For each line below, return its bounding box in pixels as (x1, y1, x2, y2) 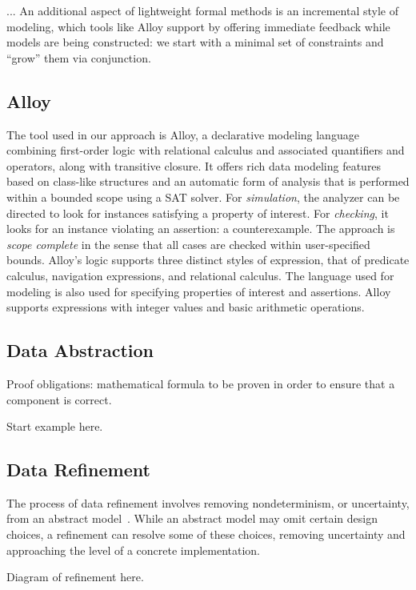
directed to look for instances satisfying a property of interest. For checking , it (6, 204, 389, 221)
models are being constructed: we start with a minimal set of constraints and (6, 34, 384, 50)
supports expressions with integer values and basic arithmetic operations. (6, 299, 365, 315)
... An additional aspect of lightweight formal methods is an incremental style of (6, 2, 398, 18)
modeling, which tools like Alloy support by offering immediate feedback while (6, 18, 390, 34)
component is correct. (6, 391, 112, 407)
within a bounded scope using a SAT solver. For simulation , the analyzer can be (6, 188, 400, 205)
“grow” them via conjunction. (6, 49, 151, 66)
